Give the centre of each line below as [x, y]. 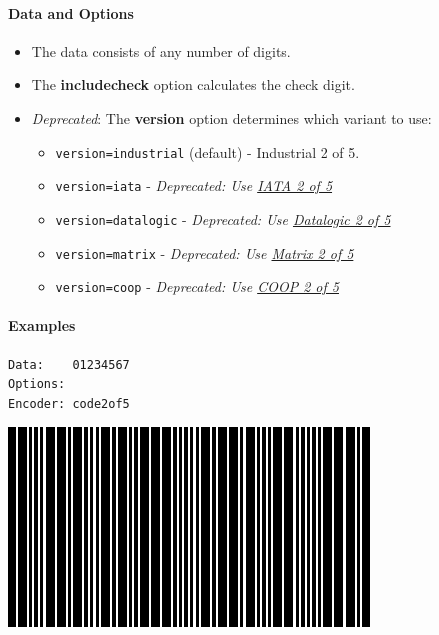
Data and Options [71, 12]
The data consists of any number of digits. [161, 50]
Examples [42, 325]
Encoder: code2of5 [69, 403]
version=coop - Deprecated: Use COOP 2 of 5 [197, 286]
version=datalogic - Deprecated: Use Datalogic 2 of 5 [223, 218]
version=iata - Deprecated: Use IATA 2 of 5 [194, 185]
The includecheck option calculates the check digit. [193, 84]
